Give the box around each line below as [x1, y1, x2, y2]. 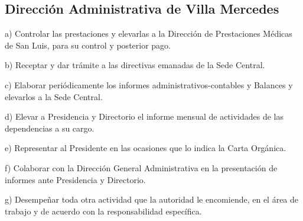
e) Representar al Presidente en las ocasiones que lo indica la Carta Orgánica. [5, 142, 286, 154]
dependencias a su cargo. [5, 121, 95, 134]
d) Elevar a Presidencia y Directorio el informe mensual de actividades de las [5, 110, 284, 123]
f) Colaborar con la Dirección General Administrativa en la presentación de [5, 161, 278, 174]
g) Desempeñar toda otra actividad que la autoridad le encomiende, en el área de [5, 193, 299, 206]
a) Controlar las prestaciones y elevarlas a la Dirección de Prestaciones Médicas [5, 27, 292, 40]
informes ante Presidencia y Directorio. [5, 173, 146, 185]
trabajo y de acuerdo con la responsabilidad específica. [5, 204, 202, 217]
